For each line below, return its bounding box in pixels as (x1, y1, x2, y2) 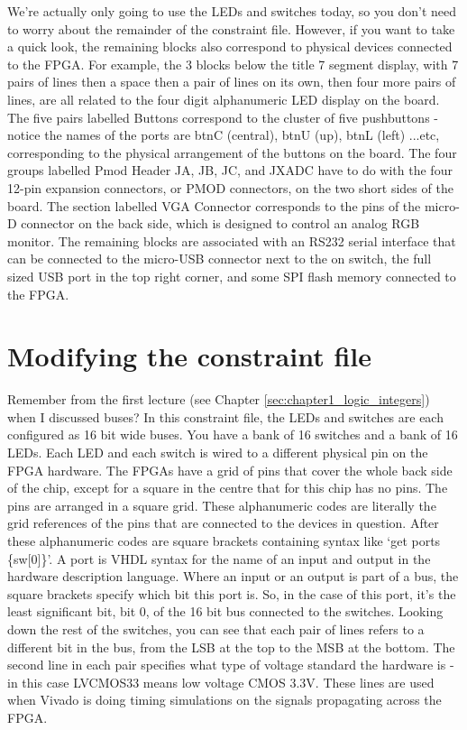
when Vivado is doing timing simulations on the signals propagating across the (7, 690, 442, 709)
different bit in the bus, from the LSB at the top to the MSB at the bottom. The (7, 637, 455, 656)
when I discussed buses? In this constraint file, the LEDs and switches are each (7, 407, 444, 426)
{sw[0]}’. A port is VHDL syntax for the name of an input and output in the (7, 549, 431, 568)
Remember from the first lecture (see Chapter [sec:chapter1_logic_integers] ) (7, 390, 430, 409)
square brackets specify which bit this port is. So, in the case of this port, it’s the (7, 584, 456, 603)
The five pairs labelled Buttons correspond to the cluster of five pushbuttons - (7, 107, 438, 126)
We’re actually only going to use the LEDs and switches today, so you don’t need (7, 2, 457, 20)
